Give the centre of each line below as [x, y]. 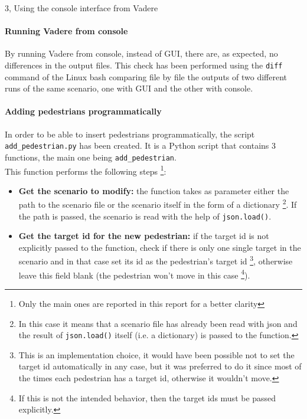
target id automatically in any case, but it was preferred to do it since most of [160, 366]
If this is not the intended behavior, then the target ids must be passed [147, 397]
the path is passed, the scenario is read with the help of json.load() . [145, 216]
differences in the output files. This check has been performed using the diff [144, 65]
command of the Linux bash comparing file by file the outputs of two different [146, 76]
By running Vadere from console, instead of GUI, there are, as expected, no [141, 53]
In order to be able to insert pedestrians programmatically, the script [130, 134]
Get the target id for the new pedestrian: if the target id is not [144, 236]
